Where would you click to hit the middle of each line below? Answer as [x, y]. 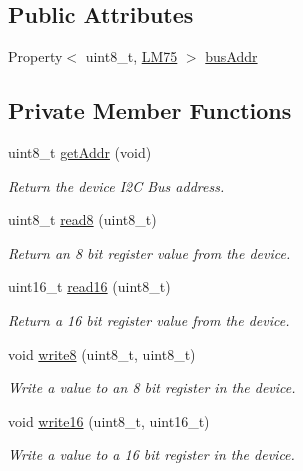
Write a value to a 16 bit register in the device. [151, 454]
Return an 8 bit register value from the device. [149, 252]
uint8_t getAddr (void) [80, 152]
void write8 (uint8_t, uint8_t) [102, 353]
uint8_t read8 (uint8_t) [82, 219]
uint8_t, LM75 [131, 56]
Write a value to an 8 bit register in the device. [152, 387]
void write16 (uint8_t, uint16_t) [109, 420]
